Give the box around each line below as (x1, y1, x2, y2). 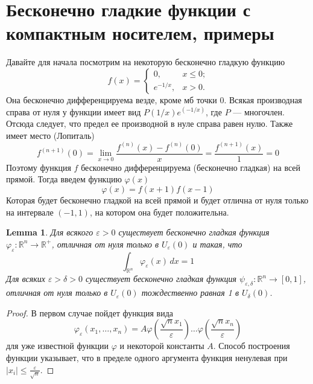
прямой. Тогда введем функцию (6, 173, 122, 185)
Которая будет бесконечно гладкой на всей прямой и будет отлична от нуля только (6, 193, 309, 206)
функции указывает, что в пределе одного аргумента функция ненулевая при (6, 351, 288, 363)
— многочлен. (233, 105, 285, 118)
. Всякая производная (224, 93, 302, 106)
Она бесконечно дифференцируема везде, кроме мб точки (6, 93, 217, 106)
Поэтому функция (6, 161, 71, 173)
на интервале (6, 205, 54, 218)
